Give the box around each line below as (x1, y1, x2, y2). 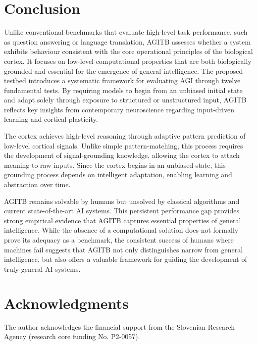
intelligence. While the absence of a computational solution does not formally (4, 225, 239, 235)
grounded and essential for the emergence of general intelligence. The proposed (4, 65, 243, 76)
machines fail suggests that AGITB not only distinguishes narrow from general (4, 244, 243, 254)
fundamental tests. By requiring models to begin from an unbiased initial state (4, 85, 243, 95)
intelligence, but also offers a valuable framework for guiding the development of (4, 254, 247, 264)
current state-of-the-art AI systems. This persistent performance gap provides (4, 205, 239, 216)
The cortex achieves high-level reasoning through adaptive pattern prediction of (4, 131, 246, 141)
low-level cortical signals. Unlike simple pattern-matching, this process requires (4, 140, 243, 150)
